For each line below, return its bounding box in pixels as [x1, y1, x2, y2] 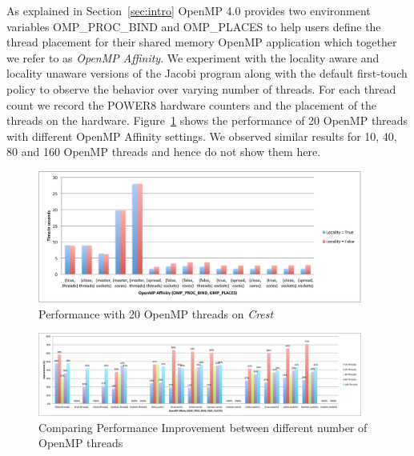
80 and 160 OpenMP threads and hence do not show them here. [6, 143, 321, 160]
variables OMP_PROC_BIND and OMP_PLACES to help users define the [6, 18, 381, 34]
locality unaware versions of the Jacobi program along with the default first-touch [6, 65, 408, 82]
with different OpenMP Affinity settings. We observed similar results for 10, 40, [6, 127, 397, 144]
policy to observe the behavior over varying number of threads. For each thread [6, 80, 396, 97]
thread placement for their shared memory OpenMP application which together [6, 34, 397, 50]
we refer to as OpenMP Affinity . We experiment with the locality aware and [6, 49, 380, 66]
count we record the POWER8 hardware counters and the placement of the [6, 96, 377, 113]
